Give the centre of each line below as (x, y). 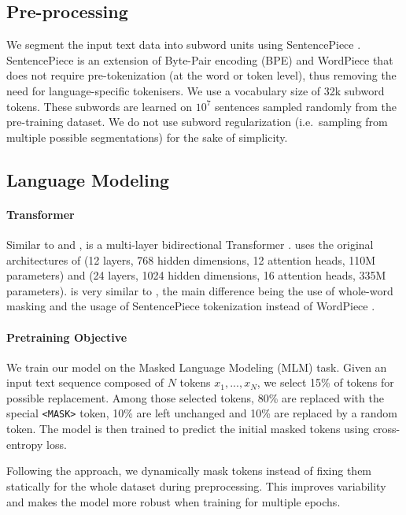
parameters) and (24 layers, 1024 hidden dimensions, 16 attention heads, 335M (196, 275)
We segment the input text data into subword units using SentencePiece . (184, 44)
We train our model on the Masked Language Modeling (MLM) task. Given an (197, 367)
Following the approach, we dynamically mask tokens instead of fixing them (189, 471)
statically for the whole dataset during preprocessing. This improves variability (196, 485)
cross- (386, 429)
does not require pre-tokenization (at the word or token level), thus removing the (201, 75)
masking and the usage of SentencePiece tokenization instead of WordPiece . (191, 306)
